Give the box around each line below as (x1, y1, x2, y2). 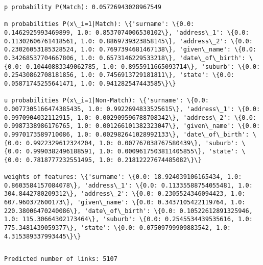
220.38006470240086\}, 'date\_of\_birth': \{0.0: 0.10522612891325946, (4, 207, 253, 215)
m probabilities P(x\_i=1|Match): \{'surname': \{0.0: (4, 20, 195, 28)
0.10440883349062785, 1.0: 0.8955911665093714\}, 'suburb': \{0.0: (26, 63, 260, 70)
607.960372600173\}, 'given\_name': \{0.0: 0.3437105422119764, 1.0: (4, 199, 246, 206)
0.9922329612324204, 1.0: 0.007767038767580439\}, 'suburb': (26, 139, 238, 147)
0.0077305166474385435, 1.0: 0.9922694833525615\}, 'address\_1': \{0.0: (4, 105, 260, 113)
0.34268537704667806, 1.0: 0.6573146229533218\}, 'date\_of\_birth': (4, 54, 246, 62)
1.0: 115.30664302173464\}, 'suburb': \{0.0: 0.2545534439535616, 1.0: (4, 216, 253, 223)
